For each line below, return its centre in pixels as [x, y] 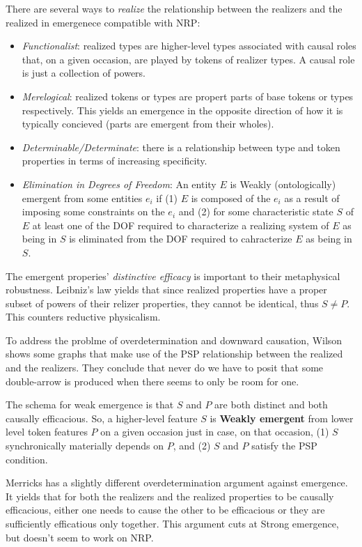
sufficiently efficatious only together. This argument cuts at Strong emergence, [172, 523]
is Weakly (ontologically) [283, 184]
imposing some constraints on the [93, 211]
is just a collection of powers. [84, 73]
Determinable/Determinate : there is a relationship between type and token [181, 147]
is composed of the [231, 198]
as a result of [312, 198]
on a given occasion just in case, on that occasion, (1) [215, 432]
